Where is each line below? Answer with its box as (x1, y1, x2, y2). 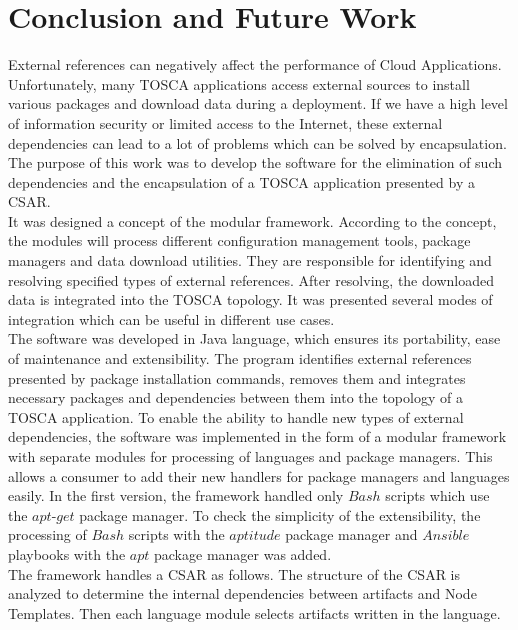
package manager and (285, 524, 418, 545)
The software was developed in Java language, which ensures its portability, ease (8, 328, 501, 349)
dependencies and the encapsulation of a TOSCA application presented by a (8, 171, 475, 192)
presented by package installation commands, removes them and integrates (8, 367, 466, 388)
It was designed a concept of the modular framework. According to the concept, (8, 210, 497, 231)
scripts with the (128, 524, 225, 545)
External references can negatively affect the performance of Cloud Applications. (8, 54, 502, 75)
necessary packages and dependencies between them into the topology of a (8, 387, 463, 408)
